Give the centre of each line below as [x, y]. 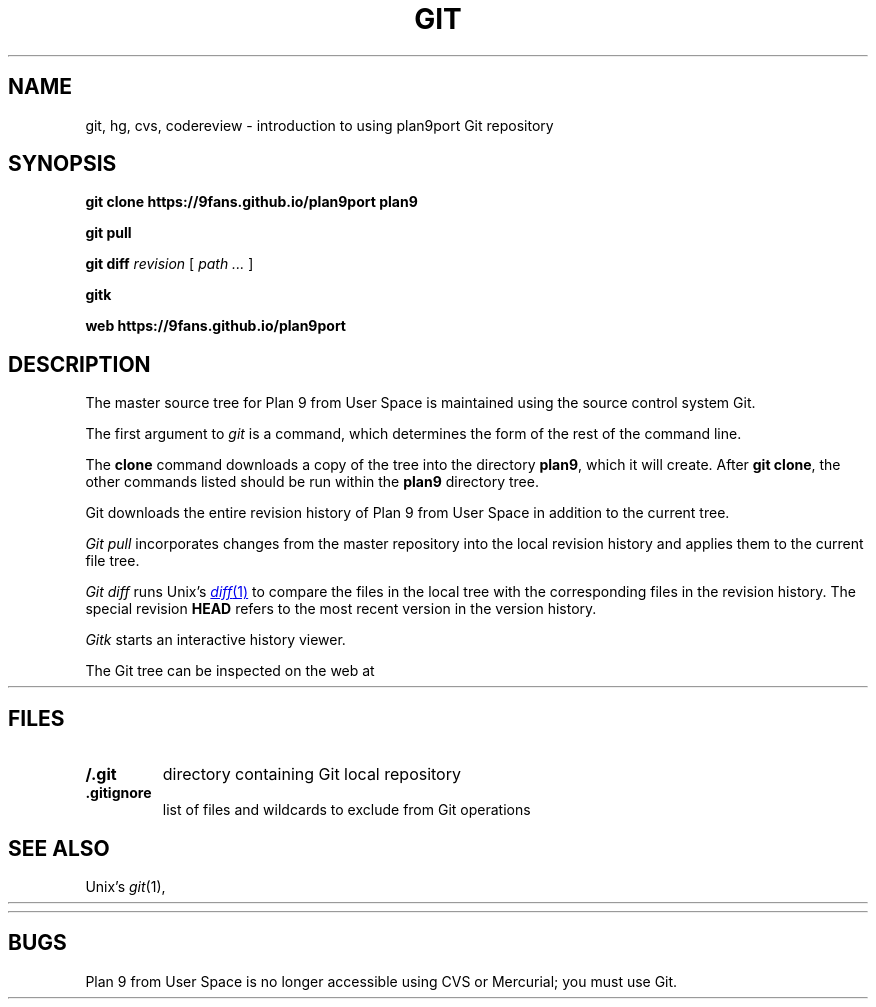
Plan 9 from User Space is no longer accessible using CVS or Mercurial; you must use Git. [381, 981]
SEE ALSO [59, 848]
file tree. [112, 561]
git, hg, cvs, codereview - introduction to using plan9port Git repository [319, 125]
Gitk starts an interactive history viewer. [215, 640]
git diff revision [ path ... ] [169, 264]
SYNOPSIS [62, 164]
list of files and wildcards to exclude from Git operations [346, 810]
